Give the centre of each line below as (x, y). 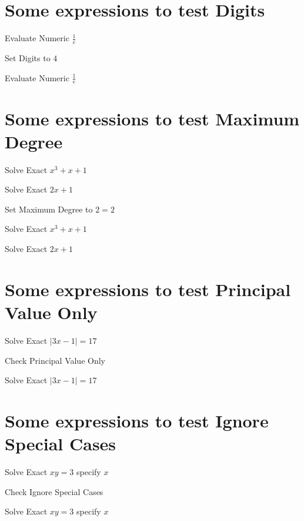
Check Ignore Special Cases (54, 491)
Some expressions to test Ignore (137, 420)
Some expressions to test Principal (148, 289)
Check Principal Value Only (55, 360)
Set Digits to (28, 57)
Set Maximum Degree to (49, 209)
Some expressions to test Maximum (152, 118)
